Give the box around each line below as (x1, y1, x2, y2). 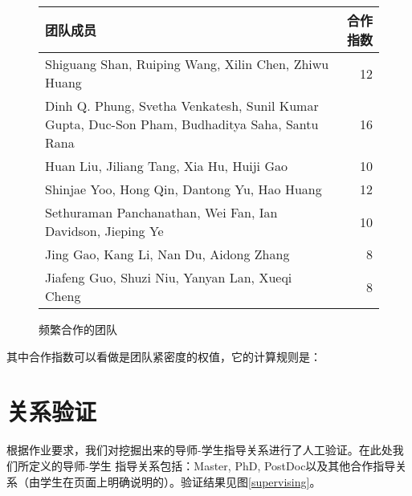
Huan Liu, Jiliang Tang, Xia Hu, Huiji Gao (45, 157, 288, 175)
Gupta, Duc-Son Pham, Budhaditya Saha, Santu (45, 115, 319, 133)
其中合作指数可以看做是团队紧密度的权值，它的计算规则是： (6, 348, 321, 364)
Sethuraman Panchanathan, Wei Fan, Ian (45, 203, 278, 222)
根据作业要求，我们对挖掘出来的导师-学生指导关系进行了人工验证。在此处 (6, 441, 393, 458)
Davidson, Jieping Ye (45, 222, 164, 240)
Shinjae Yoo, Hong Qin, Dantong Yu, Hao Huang (45, 180, 322, 198)
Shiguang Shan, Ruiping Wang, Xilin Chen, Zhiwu (45, 55, 329, 73)
